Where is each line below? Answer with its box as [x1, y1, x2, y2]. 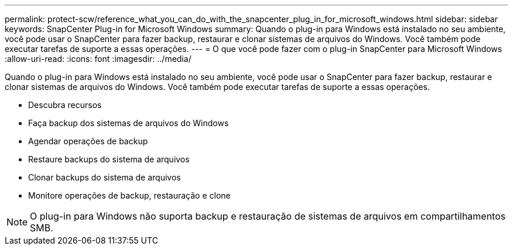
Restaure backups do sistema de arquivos [28, 154, 190, 164]
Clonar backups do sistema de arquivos [28, 172, 181, 182]
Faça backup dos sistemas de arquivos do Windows [28, 118, 229, 128]
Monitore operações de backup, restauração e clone [28, 190, 231, 200]
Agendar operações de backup [28, 136, 148, 146]
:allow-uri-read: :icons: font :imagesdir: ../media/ [5, 54, 191, 64]
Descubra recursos [28, 100, 102, 110]
